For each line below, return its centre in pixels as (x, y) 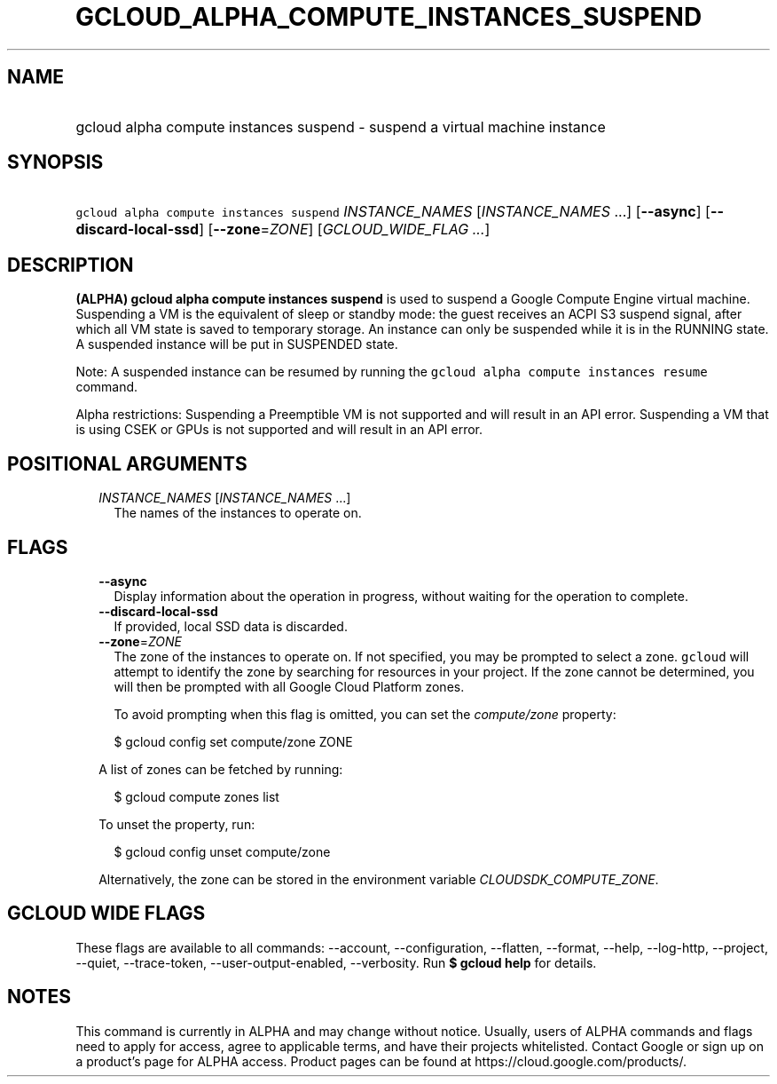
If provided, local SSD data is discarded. (231, 626)
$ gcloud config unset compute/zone (222, 851)
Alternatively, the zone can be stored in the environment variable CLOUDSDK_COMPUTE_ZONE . (379, 879)
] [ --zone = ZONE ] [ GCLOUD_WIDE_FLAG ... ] (345, 229)
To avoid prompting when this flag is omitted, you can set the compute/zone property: (365, 714)
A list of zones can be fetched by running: (221, 769)
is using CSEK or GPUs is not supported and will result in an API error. (279, 430)
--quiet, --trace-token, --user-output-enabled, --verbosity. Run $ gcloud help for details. (336, 962)
